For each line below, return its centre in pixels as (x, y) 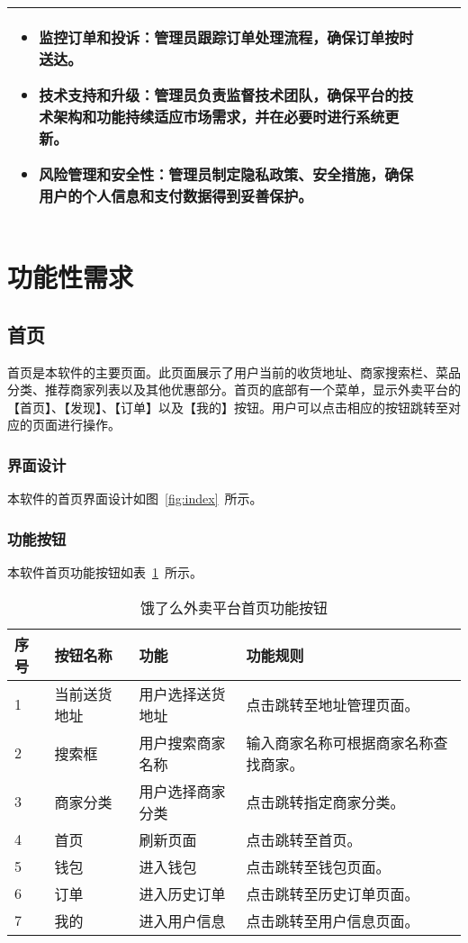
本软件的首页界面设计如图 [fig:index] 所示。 (135, 499)
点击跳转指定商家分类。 (325, 802)
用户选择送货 (182, 694)
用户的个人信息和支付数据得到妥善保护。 (176, 196)
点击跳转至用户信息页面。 (333, 920)
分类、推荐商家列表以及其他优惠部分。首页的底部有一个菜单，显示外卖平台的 (234, 390)
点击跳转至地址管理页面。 (333, 704)
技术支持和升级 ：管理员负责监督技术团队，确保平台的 (219, 95)
